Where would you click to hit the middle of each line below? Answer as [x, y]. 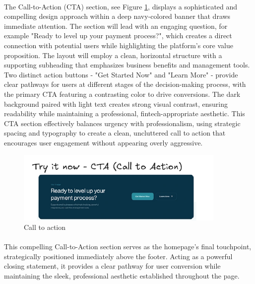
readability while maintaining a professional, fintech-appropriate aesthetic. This [125, 113]
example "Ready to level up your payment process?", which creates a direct [118, 35]
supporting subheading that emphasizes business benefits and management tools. [127, 65]
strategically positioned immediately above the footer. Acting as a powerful [118, 256]
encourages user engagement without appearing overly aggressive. [103, 142]
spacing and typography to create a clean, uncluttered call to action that [115, 133]
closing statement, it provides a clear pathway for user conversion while [112, 266]
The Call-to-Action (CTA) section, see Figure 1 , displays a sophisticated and [121, 6]
